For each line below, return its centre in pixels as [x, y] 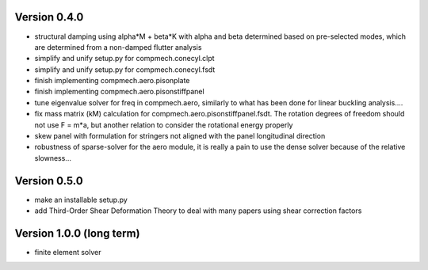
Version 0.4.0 [49, 17]
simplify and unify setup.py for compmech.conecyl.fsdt [125, 69]
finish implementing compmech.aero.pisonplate [112, 81]
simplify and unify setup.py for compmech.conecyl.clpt [124, 59]
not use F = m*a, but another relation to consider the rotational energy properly [164, 125]
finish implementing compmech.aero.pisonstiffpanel [120, 92]
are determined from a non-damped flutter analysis [118, 47]
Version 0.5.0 [49, 181]
